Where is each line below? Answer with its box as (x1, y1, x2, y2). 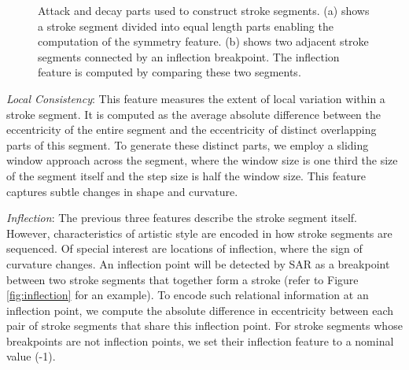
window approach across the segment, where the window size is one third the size (6, 152, 398, 168)
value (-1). (6, 348, 56, 364)
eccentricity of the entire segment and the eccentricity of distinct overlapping (6, 121, 377, 138)
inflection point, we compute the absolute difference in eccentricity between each (6, 302, 394, 318)
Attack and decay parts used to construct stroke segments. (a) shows (38, 2, 370, 18)
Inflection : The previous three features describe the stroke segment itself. (6, 209, 357, 226)
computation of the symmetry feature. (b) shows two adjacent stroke (38, 33, 369, 50)
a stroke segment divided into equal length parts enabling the (38, 17, 333, 34)
